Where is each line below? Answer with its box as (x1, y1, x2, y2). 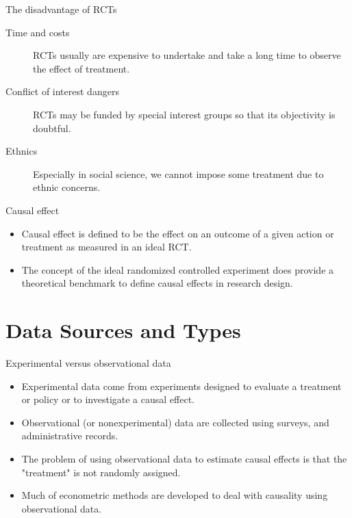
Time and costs (5, 25, 70, 39)
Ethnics (5, 144, 38, 158)
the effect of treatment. (33, 61, 130, 75)
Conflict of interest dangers (5, 84, 119, 99)
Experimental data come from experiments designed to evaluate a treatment (21, 378, 342, 393)
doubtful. (33, 120, 71, 135)
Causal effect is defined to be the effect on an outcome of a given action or (21, 226, 334, 240)
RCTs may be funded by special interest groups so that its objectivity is (33, 107, 336, 121)
